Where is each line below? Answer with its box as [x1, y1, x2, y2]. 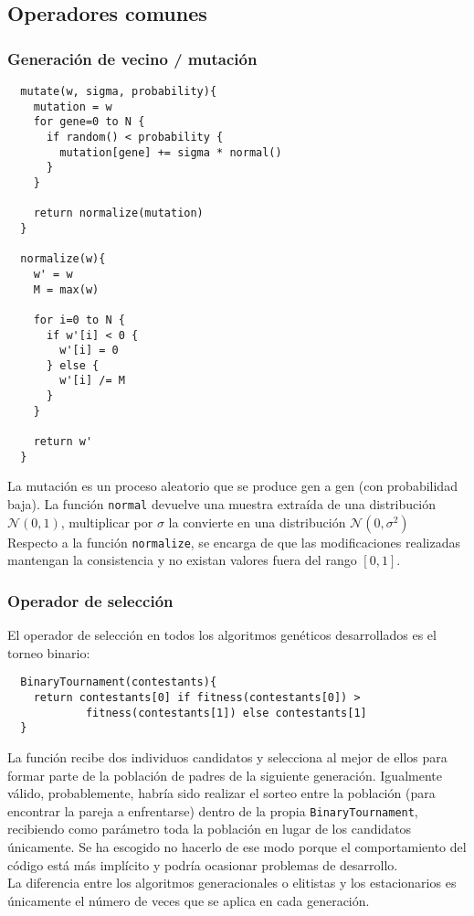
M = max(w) [33, 282, 100, 296]
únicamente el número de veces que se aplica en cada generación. [7, 890, 370, 910]
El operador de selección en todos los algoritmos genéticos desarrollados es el [7, 625, 437, 644]
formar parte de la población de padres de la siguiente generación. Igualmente [7, 765, 442, 784]
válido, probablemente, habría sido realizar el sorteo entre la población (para [7, 783, 436, 803]
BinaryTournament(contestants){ [20, 676, 217, 689]
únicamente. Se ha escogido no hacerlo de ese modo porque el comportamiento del [7, 836, 467, 856]
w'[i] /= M [59, 374, 125, 388]
